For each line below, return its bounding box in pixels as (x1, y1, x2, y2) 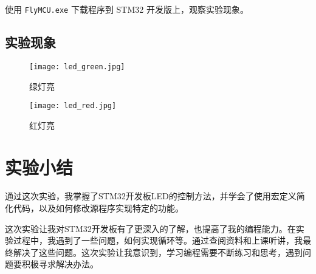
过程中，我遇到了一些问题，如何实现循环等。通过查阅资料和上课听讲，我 (13, 234, 303, 247)
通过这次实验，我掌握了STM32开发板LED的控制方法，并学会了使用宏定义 (5, 190, 297, 202)
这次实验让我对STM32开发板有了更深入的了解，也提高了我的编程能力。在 (5, 222, 296, 235)
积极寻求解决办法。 (21, 258, 98, 270)
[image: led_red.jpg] (29, 101, 117, 111)
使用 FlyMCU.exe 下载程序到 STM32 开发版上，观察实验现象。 (5, 3, 249, 15)
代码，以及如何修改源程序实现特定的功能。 (13, 202, 184, 214)
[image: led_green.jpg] (29, 62, 125, 71)
